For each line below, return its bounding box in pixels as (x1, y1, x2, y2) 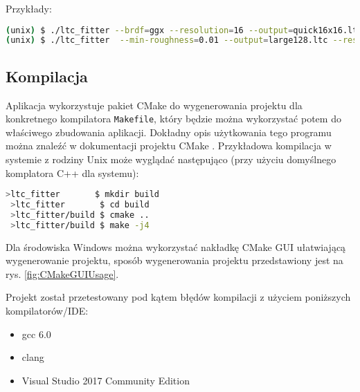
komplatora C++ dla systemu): (6, 165, 139, 180)
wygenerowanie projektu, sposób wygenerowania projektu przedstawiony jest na (6, 253, 343, 268)
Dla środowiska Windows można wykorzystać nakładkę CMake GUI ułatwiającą (6, 239, 346, 254)
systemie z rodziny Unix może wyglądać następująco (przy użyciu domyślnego (6, 151, 336, 166)
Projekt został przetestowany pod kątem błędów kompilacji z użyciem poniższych (6, 290, 351, 304)
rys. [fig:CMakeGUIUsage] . (6, 266, 119, 281)
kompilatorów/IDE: (6, 304, 89, 318)
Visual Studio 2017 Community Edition (21, 373, 190, 387)
